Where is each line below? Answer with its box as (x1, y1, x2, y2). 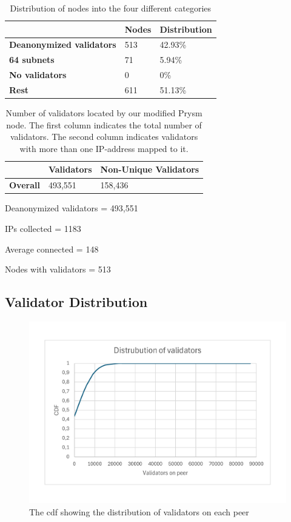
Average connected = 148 (5, 242, 99, 255)
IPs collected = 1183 (5, 222, 81, 234)
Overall (9, 179, 40, 191)
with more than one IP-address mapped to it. (19, 142, 189, 154)
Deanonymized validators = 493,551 (5, 202, 138, 214)
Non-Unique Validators (100, 163, 199, 176)
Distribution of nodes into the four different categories (10, 2, 212, 14)
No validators (9, 68, 67, 81)
